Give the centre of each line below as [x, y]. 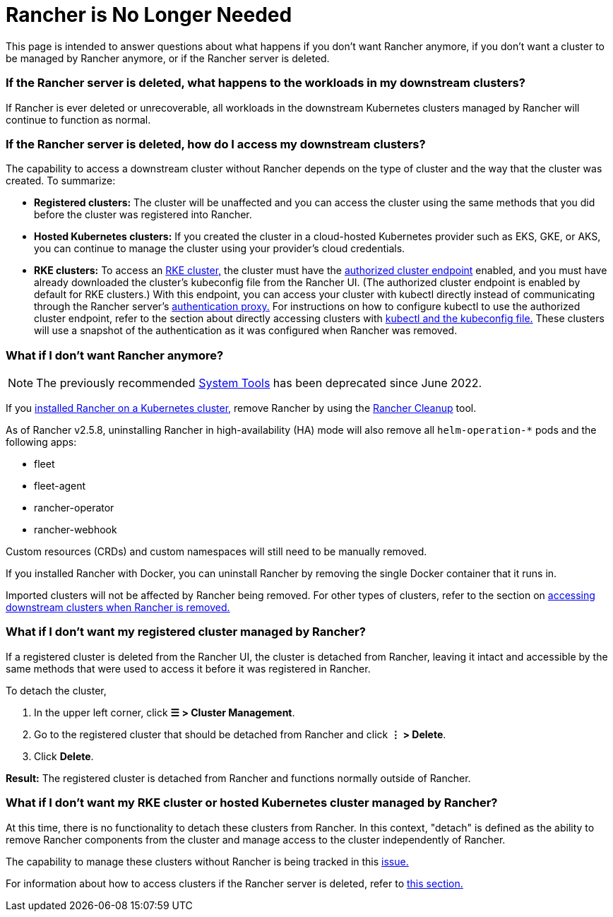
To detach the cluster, [56, 690]
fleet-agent [60, 486]
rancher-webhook [76, 530]
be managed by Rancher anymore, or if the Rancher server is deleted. [168, 58]
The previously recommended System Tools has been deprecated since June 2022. [259, 383]
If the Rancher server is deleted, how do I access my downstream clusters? [216, 144]
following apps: [41, 442]
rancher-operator [74, 508]
